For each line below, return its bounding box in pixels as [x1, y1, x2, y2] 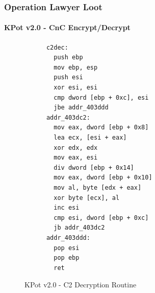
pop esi [54, 244, 80, 252]
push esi [54, 74, 83, 81]
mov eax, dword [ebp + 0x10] [54, 174, 152, 182]
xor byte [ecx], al [54, 194, 120, 201]
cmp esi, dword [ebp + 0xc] [54, 214, 149, 221]
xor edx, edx [54, 144, 98, 151]
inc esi [54, 204, 80, 212]
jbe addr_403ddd [54, 104, 109, 111]
